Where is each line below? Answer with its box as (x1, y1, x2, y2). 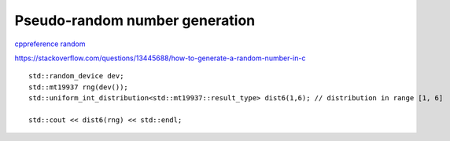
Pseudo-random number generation (14, 12, 256, 29)
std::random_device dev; (28, 71, 124, 81)
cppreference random (14, 39, 86, 49)
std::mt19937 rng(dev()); (28, 82, 129, 92)
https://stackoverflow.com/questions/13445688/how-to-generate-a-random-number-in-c (14, 53, 306, 63)
